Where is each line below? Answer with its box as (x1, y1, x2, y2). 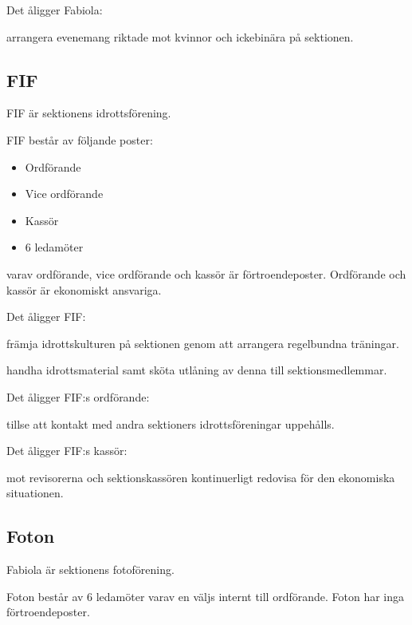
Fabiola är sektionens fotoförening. (6, 561, 175, 578)
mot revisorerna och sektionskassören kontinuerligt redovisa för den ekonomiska (6, 469, 395, 485)
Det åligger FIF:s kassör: (6, 442, 128, 459)
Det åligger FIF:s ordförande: (6, 388, 150, 405)
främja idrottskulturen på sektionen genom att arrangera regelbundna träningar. (6, 334, 399, 351)
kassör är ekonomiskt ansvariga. (6, 281, 162, 298)
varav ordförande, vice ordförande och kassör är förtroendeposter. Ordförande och (6, 265, 406, 282)
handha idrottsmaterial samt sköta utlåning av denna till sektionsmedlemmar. (6, 362, 387, 378)
